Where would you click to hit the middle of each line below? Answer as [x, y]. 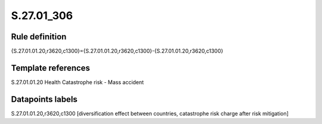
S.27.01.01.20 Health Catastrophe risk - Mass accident [78, 82]
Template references [51, 68]
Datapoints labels [44, 99]
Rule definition [39, 37]
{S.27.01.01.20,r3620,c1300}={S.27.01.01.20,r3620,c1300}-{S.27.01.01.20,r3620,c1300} [117, 51]
